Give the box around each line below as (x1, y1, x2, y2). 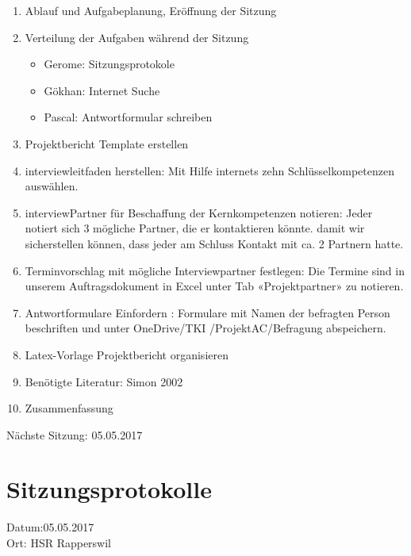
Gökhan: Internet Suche (44, 82, 160, 98)
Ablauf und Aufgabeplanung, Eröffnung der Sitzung (25, 2, 277, 18)
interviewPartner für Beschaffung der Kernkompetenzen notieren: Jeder (25, 204, 373, 220)
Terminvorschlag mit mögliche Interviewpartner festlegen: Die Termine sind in (25, 262, 405, 278)
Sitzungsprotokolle (6, 473, 212, 505)
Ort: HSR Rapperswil (6, 535, 112, 550)
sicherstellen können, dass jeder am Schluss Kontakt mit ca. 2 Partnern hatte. (25, 235, 404, 251)
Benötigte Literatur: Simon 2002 (25, 373, 183, 389)
